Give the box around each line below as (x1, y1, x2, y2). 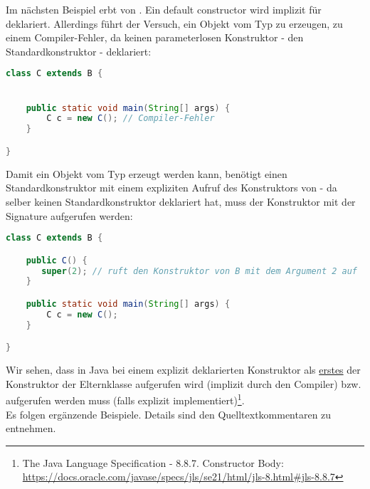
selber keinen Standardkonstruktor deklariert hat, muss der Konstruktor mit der (6, 194, 356, 209)
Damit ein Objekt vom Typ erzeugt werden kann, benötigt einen (6, 166, 287, 181)
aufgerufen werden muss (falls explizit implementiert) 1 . (6, 391, 245, 407)
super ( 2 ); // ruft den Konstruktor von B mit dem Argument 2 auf (41, 265, 358, 276)
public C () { (26, 255, 88, 265)
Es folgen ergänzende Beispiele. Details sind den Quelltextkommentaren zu (6, 406, 332, 421)
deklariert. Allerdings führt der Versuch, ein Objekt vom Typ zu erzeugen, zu (6, 16, 343, 31)
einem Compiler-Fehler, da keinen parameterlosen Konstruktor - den (6, 30, 304, 45)
